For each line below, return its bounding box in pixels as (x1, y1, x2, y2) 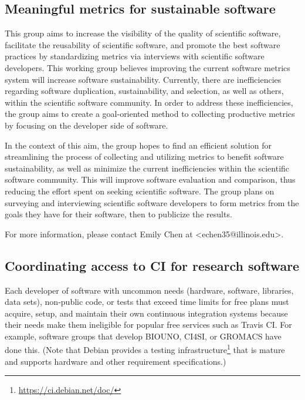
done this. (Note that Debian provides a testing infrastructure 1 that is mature (5, 342, 285, 356)
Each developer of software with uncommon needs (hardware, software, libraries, (5, 284, 294, 296)
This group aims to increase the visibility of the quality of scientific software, (5, 27, 281, 39)
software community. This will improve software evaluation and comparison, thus (5, 173, 296, 186)
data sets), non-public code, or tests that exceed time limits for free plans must (5, 295, 289, 308)
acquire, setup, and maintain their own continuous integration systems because (5, 307, 288, 319)
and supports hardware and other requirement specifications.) (5, 355, 226, 367)
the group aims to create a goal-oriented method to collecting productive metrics (5, 107, 295, 120)
